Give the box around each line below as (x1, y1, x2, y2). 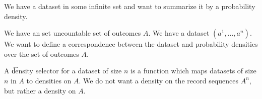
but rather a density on (4, 85, 76, 95)
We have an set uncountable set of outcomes (4, 28, 141, 38)
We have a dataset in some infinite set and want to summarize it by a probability (4, 1, 255, 11)
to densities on (26, 75, 72, 85)
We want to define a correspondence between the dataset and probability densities (4, 39, 258, 49)
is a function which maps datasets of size (130, 65, 256, 76)
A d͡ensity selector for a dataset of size (4, 65, 122, 76)
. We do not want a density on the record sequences (79, 75, 238, 85)
